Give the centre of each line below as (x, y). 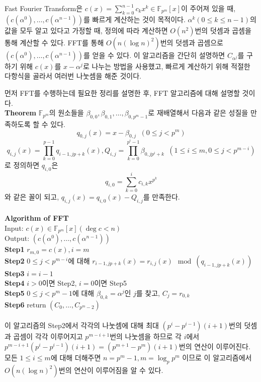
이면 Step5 (111, 283)
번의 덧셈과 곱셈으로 (192, 42)
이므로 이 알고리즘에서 (217, 358)
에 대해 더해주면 (76, 358)
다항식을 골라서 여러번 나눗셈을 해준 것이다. (73, 76)
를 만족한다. (161, 196)
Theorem (20, 113)
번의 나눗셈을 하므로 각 (146, 336)
